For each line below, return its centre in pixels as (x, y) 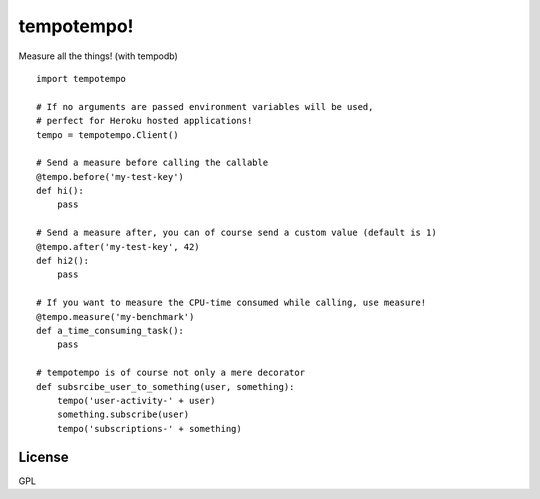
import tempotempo (81, 78)
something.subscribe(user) (123, 414)
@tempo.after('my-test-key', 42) (118, 246)
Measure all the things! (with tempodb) (98, 56)
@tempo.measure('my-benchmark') (115, 316)
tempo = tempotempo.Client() (107, 134)
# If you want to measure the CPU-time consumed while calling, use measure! (231, 303)
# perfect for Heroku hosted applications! (144, 121)
